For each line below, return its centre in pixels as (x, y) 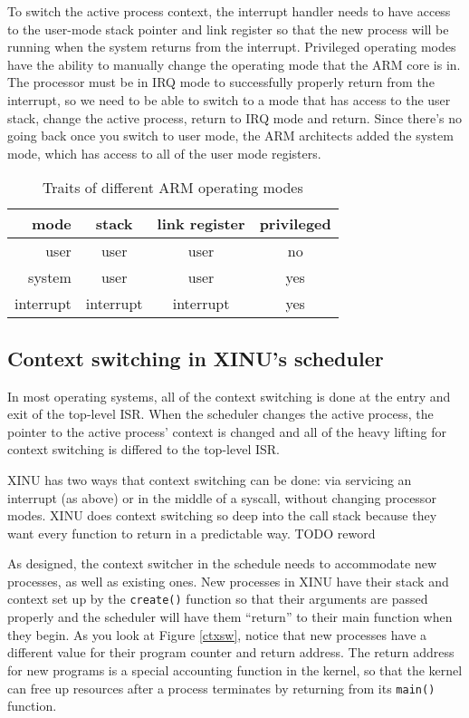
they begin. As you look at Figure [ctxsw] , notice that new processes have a (217, 634)
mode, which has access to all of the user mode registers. (164, 153)
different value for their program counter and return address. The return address (231, 652)
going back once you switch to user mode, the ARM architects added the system (230, 136)
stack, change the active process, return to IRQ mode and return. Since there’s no (234, 117)
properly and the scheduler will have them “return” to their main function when (230, 617)
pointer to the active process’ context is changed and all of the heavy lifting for (227, 431)
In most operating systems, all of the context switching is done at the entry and (229, 396)
